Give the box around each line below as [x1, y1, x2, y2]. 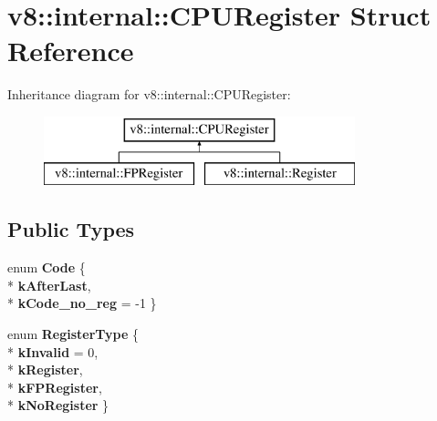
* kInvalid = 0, [7, 342, 99, 361]
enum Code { [7, 258, 86, 277]
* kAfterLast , [7, 275, 91, 294]
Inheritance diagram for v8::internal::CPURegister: [7, 85, 291, 104]
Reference [7, 32, 134, 69]
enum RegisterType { [7, 324, 140, 344]
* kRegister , [7, 360, 83, 379]
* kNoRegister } [7, 395, 109, 415]
